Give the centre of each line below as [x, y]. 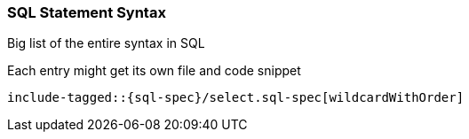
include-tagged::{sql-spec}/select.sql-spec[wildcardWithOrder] [236, 98]
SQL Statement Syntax [87, 12]
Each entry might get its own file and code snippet [154, 71]
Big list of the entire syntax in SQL [106, 43]
